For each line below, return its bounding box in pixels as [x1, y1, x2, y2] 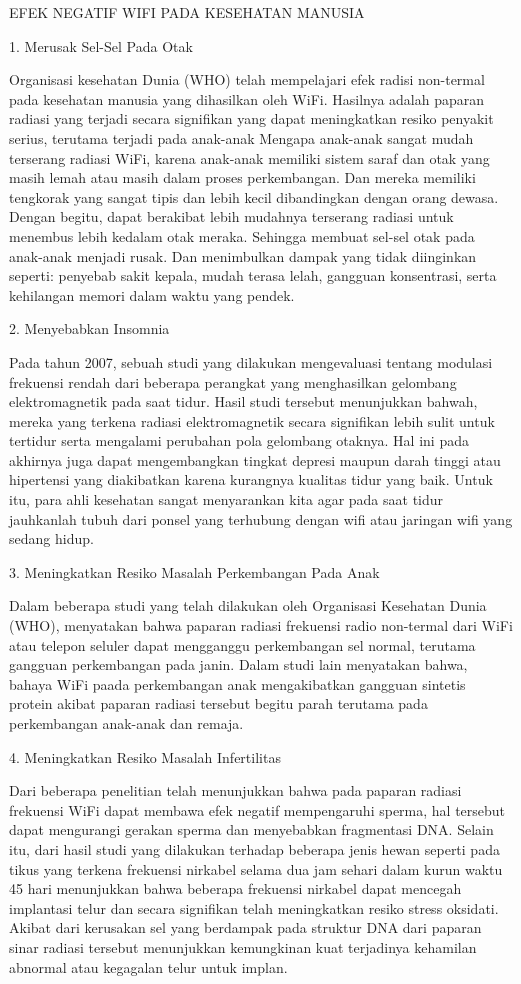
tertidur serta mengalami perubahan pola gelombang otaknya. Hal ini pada [9, 430, 469, 451]
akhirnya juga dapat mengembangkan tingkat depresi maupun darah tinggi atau [9, 449, 501, 470]
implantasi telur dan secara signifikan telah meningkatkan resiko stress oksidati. [9, 897, 499, 918]
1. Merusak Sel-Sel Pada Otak [9, 35, 193, 56]
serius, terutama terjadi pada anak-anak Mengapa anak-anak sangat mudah [9, 127, 474, 148]
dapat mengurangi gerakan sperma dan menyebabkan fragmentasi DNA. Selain [9, 819, 494, 840]
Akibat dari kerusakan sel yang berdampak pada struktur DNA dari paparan [9, 917, 482, 938]
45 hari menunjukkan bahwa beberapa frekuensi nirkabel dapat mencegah [9, 878, 462, 899]
